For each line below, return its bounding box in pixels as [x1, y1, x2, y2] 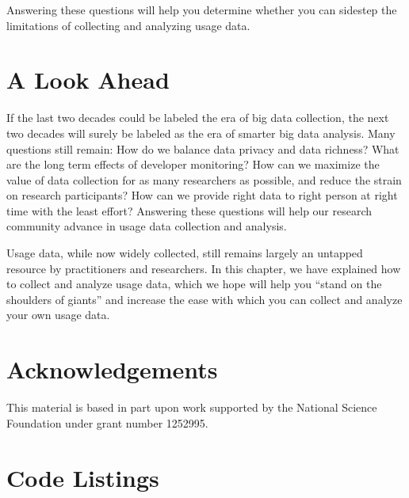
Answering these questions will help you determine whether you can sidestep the [6, 2, 397, 17]
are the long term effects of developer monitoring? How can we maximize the [6, 156, 380, 173]
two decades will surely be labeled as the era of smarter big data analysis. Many [6, 124, 396, 141]
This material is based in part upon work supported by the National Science [6, 399, 377, 416]
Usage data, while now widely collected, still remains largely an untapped [6, 245, 363, 261]
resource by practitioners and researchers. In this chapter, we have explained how [6, 260, 401, 276]
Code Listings [6, 461, 159, 493]
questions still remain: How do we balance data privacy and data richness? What [6, 140, 399, 157]
